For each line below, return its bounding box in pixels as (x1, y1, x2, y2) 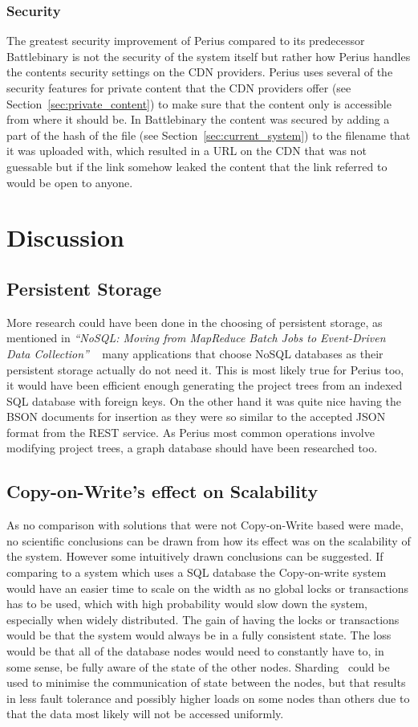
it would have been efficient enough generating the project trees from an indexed (6, 377, 403, 394)
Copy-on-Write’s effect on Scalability (6, 479, 319, 504)
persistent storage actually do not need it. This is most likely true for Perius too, (6, 361, 404, 378)
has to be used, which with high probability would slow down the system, (6, 595, 367, 612)
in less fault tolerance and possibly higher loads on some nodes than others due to (6, 689, 410, 706)
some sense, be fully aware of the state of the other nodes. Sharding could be (6, 658, 390, 675)
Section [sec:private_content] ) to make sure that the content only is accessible (6, 95, 392, 112)
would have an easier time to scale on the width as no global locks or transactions (6, 579, 409, 596)
